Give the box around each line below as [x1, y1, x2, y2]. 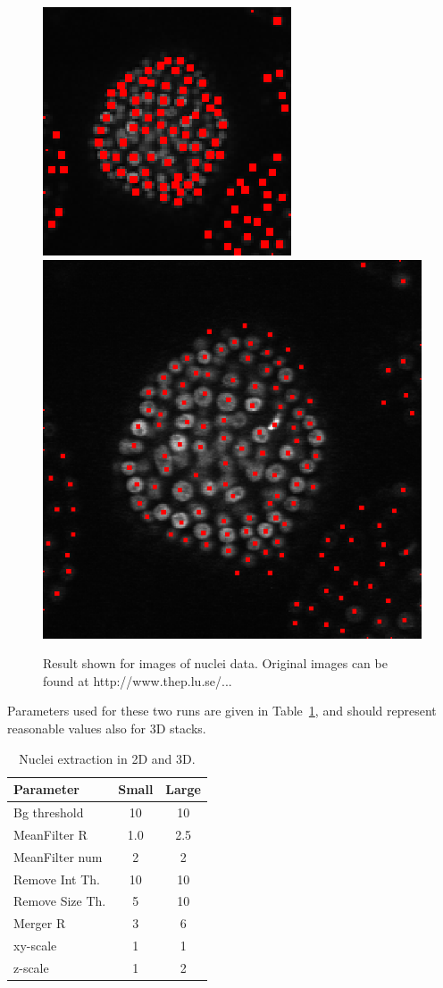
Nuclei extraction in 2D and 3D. [19, 749, 196, 767]
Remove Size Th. [13, 892, 106, 910]
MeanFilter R [13, 825, 88, 843]
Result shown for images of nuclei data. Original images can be [43, 654, 388, 673]
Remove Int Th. [13, 869, 101, 888]
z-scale [13, 958, 49, 976]
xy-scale [13, 936, 57, 955]
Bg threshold [13, 803, 84, 821]
